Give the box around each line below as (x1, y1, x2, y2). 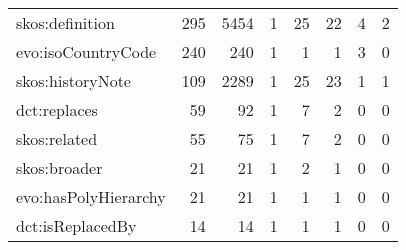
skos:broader (16, 156, 103, 179)
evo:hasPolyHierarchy (16, 185, 166, 208)
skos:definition (16, 11, 115, 34)
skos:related (16, 127, 98, 150)
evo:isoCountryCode (16, 40, 157, 63)
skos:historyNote (16, 69, 131, 92)
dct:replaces (16, 98, 98, 121)
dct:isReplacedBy (16, 214, 137, 237)
